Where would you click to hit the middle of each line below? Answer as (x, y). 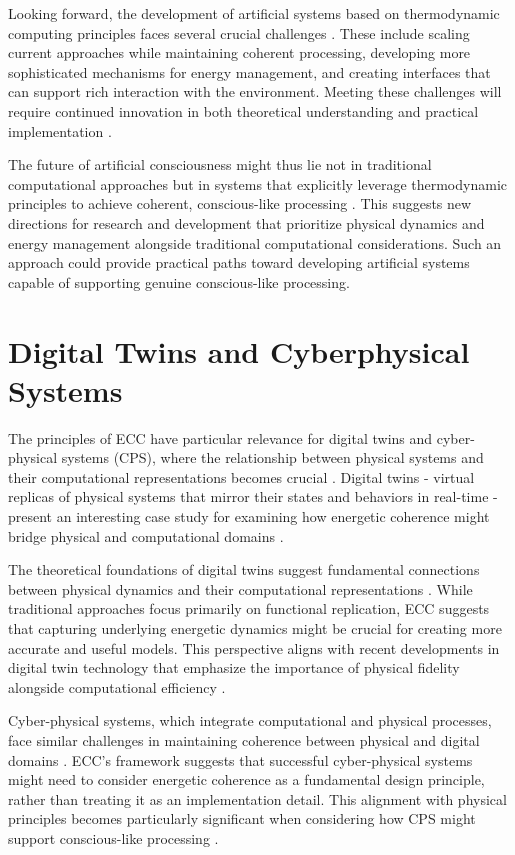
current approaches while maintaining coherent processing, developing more (239, 52)
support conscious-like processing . (113, 837)
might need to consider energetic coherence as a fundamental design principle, (246, 779)
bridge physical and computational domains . (146, 535)
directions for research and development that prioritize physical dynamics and (246, 222)
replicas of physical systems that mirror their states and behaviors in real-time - (253, 496)
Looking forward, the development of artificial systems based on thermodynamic (254, 13)
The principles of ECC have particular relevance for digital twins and (220, 437)
